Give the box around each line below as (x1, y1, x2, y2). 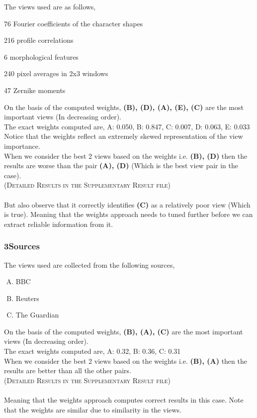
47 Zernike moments (4, 85, 66, 95)
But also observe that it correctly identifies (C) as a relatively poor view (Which (4, 199, 251, 209)
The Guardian (15, 310, 59, 320)
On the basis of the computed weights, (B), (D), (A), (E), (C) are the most (4, 102, 244, 112)
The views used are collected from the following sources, (4, 259, 175, 270)
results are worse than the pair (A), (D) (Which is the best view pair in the (4, 160, 238, 171)
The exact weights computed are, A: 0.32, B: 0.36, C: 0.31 (4, 346, 181, 356)
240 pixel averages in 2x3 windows (4, 68, 108, 79)
